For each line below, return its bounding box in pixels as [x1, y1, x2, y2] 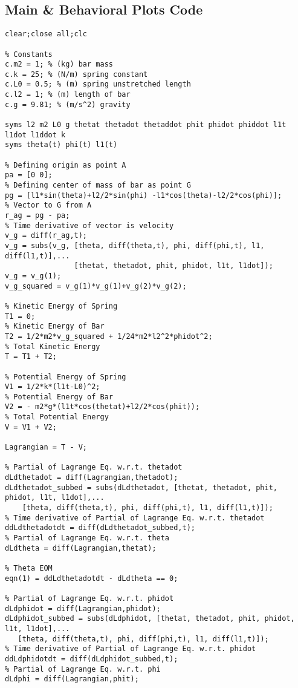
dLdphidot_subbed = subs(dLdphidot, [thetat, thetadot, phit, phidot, [5, 614, 295, 623]
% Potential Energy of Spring [5, 372, 126, 381]
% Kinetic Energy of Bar [5, 322, 105, 331]
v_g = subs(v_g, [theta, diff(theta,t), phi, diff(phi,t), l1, [5, 241, 265, 250]
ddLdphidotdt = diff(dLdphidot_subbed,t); [5, 654, 178, 663]
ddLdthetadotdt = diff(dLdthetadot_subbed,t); [5, 523, 195, 532]
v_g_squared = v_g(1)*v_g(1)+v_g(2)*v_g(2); [5, 281, 187, 290]
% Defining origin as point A [5, 160, 126, 169]
